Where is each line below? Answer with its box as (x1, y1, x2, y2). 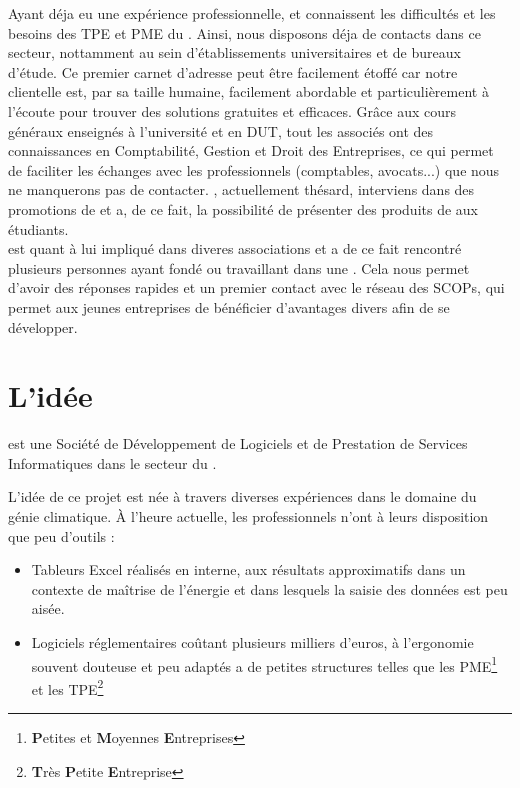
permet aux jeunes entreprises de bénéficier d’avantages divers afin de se (8, 296, 450, 317)
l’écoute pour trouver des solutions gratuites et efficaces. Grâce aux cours (8, 100, 456, 121)
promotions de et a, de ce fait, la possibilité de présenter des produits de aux (8, 198, 478, 219)
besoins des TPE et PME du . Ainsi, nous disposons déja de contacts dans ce (8, 22, 481, 43)
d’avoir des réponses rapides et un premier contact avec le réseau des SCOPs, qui (8, 277, 505, 298)
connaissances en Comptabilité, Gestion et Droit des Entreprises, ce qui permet (8, 140, 494, 161)
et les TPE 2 (31, 675, 104, 699)
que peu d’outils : (8, 525, 115, 546)
